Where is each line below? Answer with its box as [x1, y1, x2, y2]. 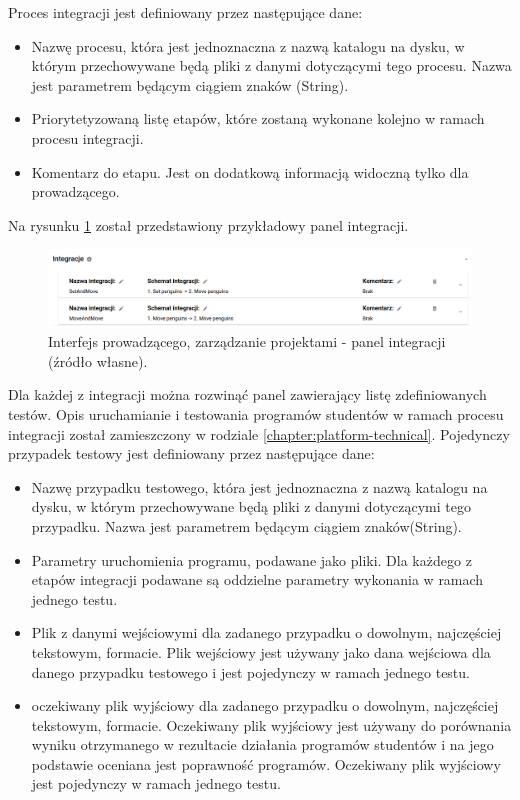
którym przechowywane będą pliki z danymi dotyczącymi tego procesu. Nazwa [31, 55, 512, 76]
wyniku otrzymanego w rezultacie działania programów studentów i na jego [31, 734, 494, 755]
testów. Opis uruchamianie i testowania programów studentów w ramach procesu [8, 403, 504, 424]
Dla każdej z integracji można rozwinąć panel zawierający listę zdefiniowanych [8, 384, 487, 405]
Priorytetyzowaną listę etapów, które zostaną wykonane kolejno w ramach [31, 108, 485, 129]
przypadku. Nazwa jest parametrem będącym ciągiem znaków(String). [31, 515, 462, 536]
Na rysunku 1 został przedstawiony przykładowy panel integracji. [8, 214, 409, 235]
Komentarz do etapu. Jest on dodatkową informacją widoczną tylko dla [31, 161, 469, 182]
